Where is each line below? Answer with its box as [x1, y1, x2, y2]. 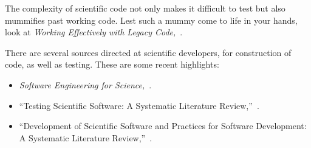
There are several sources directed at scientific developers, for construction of [5, 46, 292, 58]
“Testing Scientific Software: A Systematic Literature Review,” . [19, 99, 259, 111]
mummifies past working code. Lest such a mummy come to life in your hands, [5, 13, 298, 26]
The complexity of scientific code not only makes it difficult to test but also [5, 2, 285, 14]
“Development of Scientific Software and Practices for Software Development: [19, 119, 307, 132]
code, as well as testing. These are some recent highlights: [5, 58, 219, 71]
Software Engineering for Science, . [19, 78, 152, 91]
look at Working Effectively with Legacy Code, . [5, 26, 183, 38]
